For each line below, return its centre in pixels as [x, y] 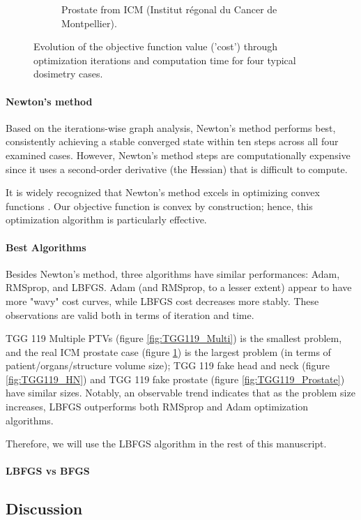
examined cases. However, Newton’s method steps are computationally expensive [178, 155]
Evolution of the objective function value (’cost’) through [155, 46]
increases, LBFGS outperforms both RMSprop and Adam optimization [157, 407]
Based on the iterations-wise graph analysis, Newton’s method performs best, [171, 127]
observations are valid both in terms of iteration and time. [130, 314]
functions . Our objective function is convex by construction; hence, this [159, 206]
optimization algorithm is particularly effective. [106, 220]
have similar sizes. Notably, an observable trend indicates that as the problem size [180, 393]
